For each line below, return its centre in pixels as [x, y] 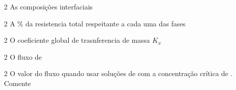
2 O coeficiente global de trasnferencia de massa [77, 40]
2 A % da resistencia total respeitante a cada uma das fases [95, 23]
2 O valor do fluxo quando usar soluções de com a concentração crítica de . [118, 73]
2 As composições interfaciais [49, 6]
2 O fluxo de [23, 56]
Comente [18, 83]
